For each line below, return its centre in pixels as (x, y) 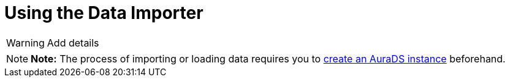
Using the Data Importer (104, 13)
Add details (73, 43)
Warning (25, 43)
